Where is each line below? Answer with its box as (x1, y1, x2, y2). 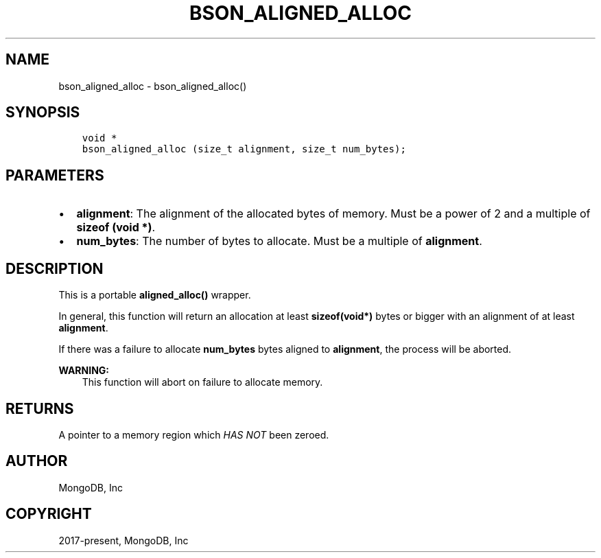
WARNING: (58, 364, 110, 377)
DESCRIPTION (5, 259, 104, 277)
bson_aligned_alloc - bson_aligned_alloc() (58, 80, 247, 92)
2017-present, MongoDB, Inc (58, 534, 189, 546)
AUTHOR (5, 452, 68, 470)
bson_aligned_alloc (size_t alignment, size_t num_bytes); (82, 143, 406, 155)
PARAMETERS (5, 166, 104, 184)
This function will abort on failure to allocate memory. (82, 376, 323, 388)
